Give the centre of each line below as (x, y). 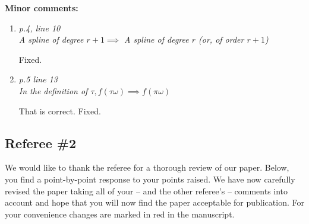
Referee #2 (40, 143)
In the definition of (53, 90)
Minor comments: (42, 8)
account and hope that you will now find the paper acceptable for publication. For (154, 202)
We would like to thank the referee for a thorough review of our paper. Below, (147, 167)
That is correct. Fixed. (60, 111)
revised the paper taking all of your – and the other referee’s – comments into (146, 191)
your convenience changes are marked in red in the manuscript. (120, 214)
